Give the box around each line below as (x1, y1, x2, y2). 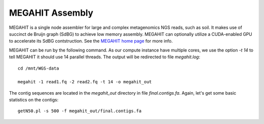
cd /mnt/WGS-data (18, 65, 59, 71)
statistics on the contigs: (9, 97, 59, 103)
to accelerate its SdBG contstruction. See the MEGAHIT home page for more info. (9, 38, 173, 44)
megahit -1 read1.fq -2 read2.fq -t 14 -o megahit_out (18, 79, 152, 85)
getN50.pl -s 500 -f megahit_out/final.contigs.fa (18, 108, 142, 114)
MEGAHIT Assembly (9, 7, 93, 18)
